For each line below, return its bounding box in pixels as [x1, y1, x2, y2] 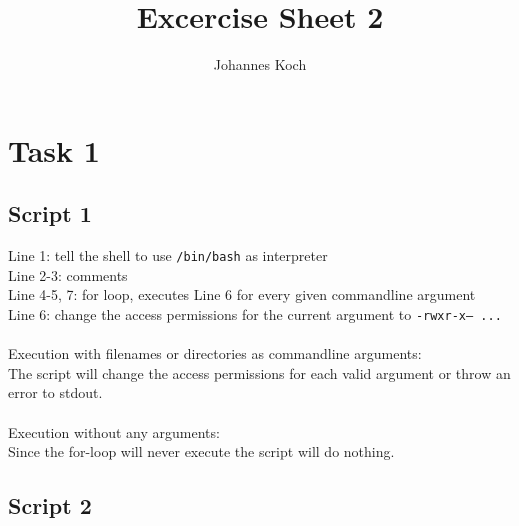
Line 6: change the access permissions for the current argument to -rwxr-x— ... [8, 303, 502, 324]
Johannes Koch [213, 54, 307, 75]
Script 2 [8, 490, 92, 521]
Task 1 [8, 129, 100, 170]
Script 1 [8, 198, 92, 229]
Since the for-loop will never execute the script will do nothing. [8, 441, 395, 462]
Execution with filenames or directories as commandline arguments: [8, 343, 422, 364]
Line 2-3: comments [8, 264, 128, 285]
